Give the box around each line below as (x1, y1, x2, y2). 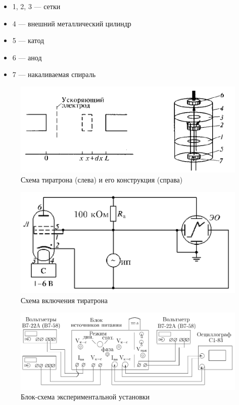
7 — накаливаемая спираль (12, 69, 96, 80)
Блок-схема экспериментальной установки (21, 391, 150, 402)
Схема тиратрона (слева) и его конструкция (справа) (21, 174, 183, 185)
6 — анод (12, 52, 42, 62)
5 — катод (12, 35, 44, 46)
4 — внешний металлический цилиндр (12, 18, 131, 28)
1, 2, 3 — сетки (12, 1, 61, 11)
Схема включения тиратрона (21, 294, 108, 305)
